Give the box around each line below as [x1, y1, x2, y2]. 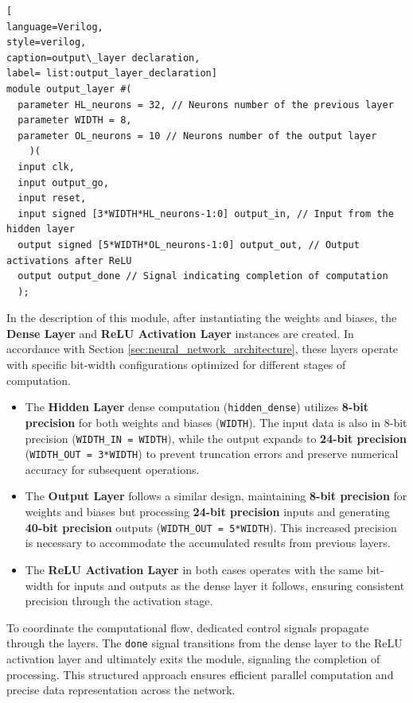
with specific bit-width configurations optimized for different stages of [6, 356, 346, 373]
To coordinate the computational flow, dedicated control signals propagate [6, 619, 369, 635]
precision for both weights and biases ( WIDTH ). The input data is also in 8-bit [25, 414, 407, 430]
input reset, [18, 192, 87, 204]
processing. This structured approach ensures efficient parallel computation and [6, 666, 394, 682]
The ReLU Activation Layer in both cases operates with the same [25, 561, 364, 577]
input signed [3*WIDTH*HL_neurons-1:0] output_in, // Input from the [18, 208, 394, 219]
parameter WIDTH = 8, [18, 115, 132, 126]
